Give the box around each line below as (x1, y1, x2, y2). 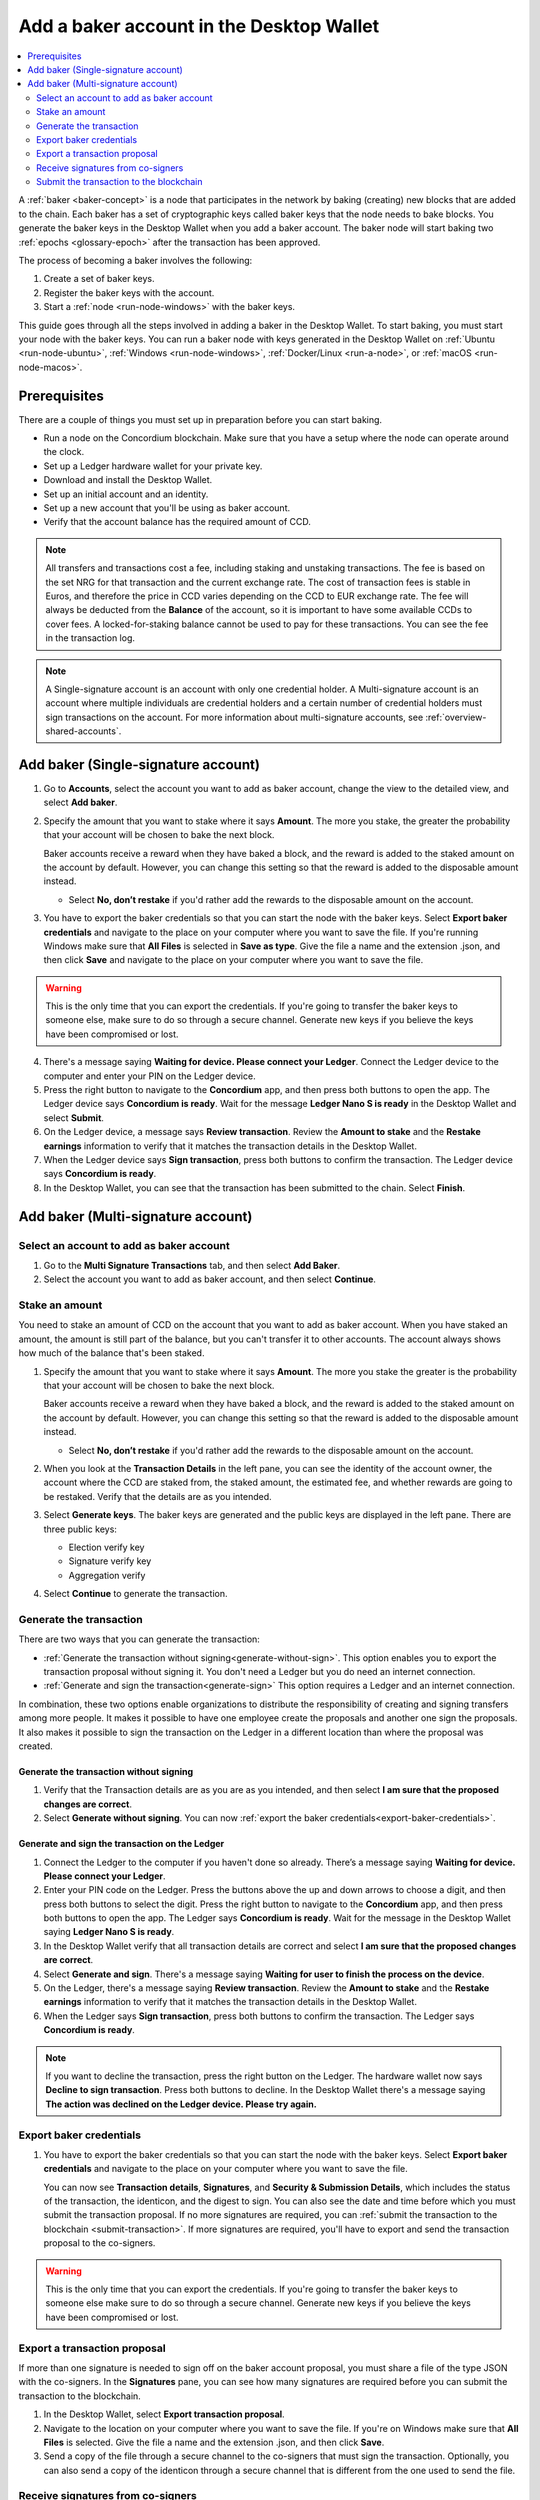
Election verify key (68, 1541, 145, 1553)
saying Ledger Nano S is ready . (43, 1926, 175, 1938)
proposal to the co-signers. (43, 2237, 156, 2249)
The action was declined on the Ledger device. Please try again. (45, 2098, 317, 2110)
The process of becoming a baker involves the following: (18, 255, 253, 267)
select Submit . (43, 1111, 105, 1124)
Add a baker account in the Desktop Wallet (18, 15, 380, 37)
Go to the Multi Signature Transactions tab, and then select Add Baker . (43, 1259, 341, 1271)
